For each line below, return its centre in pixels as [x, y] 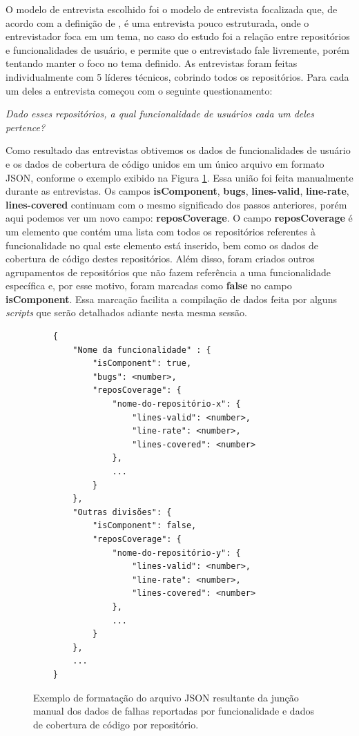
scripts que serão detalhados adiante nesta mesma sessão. [126, 312]
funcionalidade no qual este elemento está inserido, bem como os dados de [162, 245]
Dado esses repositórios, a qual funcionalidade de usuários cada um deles [160, 114]
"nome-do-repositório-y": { [176, 553]
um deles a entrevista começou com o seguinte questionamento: [139, 90]
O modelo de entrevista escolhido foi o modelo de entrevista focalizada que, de [172, 9]
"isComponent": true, [142, 364]
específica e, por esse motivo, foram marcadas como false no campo [149, 285]
